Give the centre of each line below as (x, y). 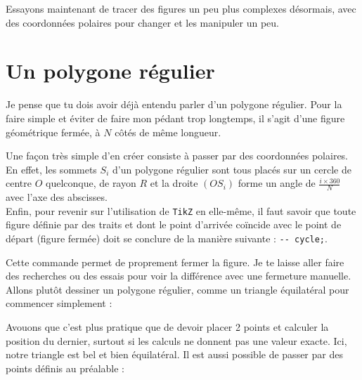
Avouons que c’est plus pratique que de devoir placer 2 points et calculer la (167, 326)
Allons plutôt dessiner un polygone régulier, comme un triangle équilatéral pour (177, 289)
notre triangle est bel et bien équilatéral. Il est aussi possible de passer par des (174, 354)
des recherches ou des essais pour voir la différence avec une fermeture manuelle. (179, 276)
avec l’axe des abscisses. (57, 197)
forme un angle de (277, 183)
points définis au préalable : (65, 368)
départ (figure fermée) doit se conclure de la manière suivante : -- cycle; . (167, 238)
